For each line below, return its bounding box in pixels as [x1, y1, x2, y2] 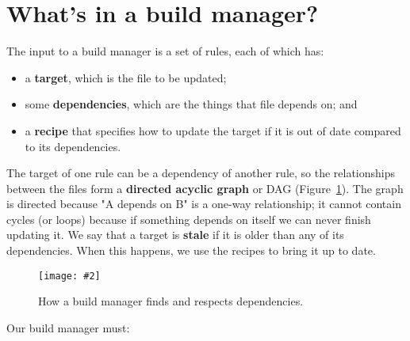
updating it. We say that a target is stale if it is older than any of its [6, 226, 344, 243]
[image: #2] [38, 270, 101, 282]
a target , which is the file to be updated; [25, 69, 227, 85]
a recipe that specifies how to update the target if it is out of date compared [25, 122, 401, 138]
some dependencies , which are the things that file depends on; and [25, 96, 358, 112]
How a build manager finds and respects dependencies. [38, 293, 304, 309]
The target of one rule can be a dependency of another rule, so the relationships [6, 165, 396, 181]
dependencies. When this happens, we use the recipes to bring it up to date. [6, 242, 376, 259]
